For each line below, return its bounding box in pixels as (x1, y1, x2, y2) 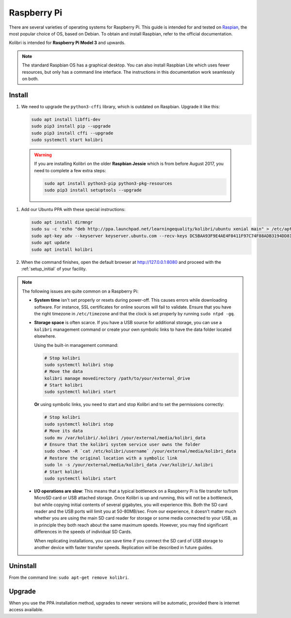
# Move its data (44, 428, 83, 434)
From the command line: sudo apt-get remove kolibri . (9, 574, 129, 580)
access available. (9, 607, 44, 613)
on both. (22, 76, 39, 81)
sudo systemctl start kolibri (31, 137, 103, 143)
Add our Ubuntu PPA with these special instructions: (21, 207, 126, 212)
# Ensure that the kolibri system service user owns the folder (44, 441, 201, 447)
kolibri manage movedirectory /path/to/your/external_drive (44, 375, 191, 381)
